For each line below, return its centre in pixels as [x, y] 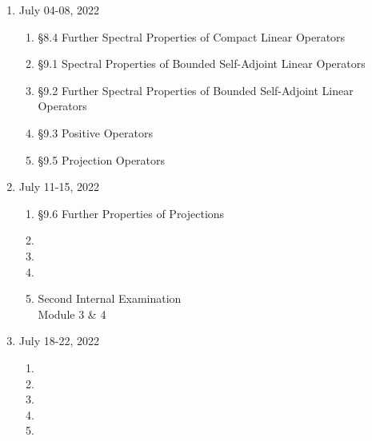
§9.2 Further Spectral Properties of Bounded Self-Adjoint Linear [196, 90]
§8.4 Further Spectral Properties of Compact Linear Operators [192, 36]
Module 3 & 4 [72, 314]
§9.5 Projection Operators [102, 159]
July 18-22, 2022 [59, 341]
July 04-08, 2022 [59, 10]
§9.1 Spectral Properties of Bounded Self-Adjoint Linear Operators [202, 64]
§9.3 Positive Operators [95, 132]
